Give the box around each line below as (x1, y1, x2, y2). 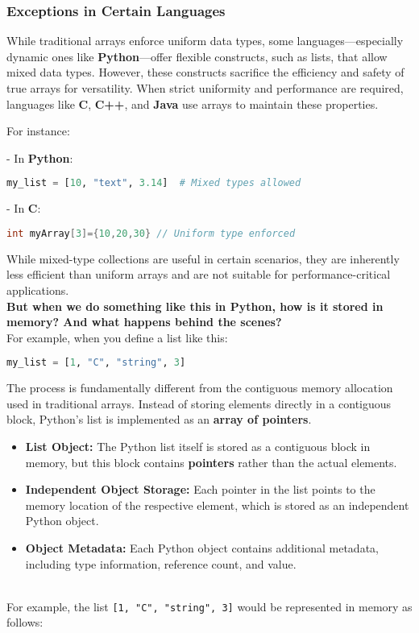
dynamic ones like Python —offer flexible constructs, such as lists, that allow (6, 48, 388, 64)
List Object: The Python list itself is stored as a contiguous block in (25, 437, 371, 454)
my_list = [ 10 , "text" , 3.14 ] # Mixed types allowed (6, 177, 301, 189)
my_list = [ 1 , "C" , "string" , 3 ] (6, 357, 186, 369)
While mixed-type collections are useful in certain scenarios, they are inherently (6, 250, 400, 267)
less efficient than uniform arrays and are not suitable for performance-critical (6, 266, 391, 283)
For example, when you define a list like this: (6, 329, 228, 345)
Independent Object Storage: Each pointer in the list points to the (25, 481, 375, 498)
